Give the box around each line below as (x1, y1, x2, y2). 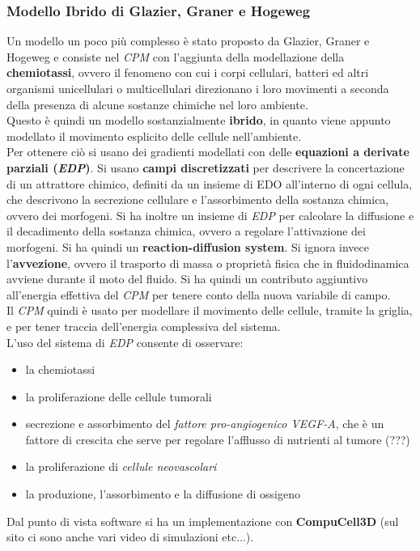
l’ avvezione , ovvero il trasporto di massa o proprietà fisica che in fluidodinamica (6, 254, 409, 271)
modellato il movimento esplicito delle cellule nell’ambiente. (6, 127, 302, 144)
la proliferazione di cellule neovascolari (25, 458, 217, 475)
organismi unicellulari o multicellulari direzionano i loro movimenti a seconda (6, 80, 389, 96)
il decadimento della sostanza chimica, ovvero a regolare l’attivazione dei (6, 223, 366, 239)
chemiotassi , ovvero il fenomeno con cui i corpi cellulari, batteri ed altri (6, 64, 369, 81)
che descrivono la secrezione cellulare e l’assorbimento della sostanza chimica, (6, 191, 389, 208)
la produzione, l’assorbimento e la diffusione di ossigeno (25, 485, 300, 502)
